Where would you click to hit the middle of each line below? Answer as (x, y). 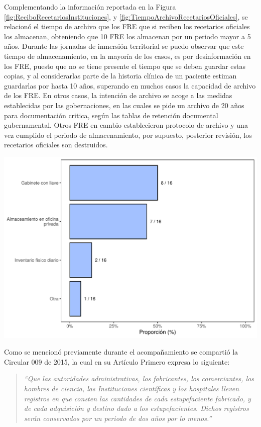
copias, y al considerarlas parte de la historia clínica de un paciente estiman (120, 76)
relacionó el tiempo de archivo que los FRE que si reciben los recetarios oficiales (127, 26)
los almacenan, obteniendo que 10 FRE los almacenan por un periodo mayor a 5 (127, 36)
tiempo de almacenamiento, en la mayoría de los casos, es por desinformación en (127, 56)
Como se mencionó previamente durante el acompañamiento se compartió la (121, 352)
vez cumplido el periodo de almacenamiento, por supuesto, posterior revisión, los (128, 135)
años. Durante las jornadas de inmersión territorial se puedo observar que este (124, 46)
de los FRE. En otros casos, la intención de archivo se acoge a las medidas (118, 95)
